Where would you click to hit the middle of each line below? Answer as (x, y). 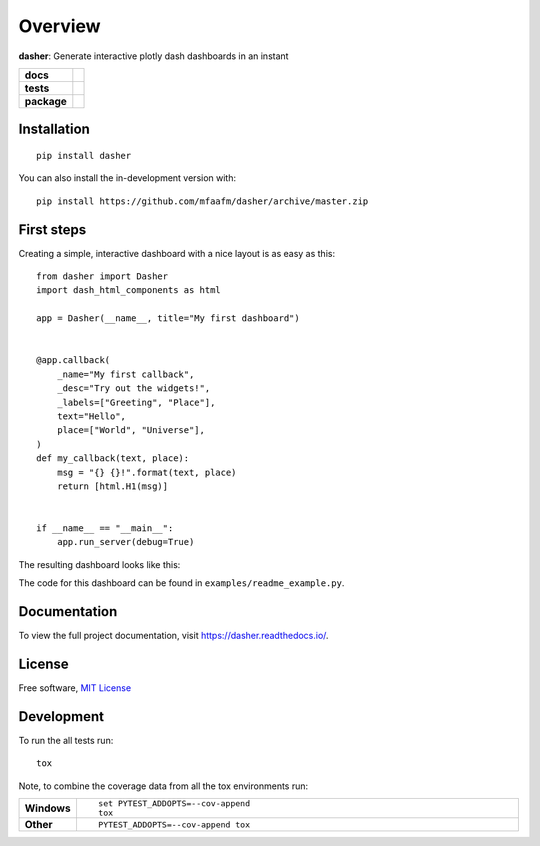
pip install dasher (84, 155)
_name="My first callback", (125, 374)
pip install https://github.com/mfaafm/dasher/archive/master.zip (202, 201)
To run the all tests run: (66, 740)
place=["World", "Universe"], (130, 430)
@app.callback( (73, 360)
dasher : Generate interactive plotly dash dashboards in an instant (153, 56)
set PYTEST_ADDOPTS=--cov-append (174, 803)
